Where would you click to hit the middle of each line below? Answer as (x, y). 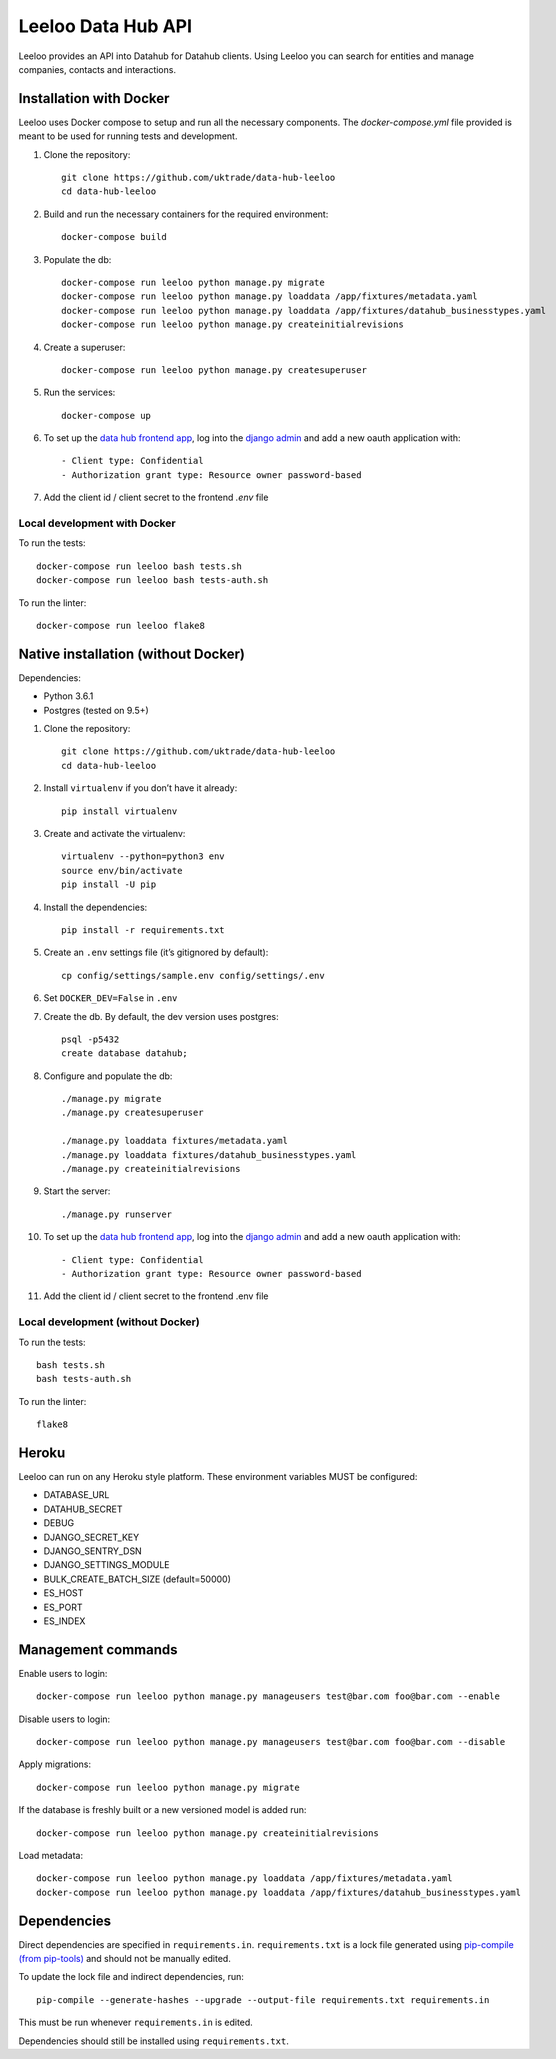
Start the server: (77, 1191)
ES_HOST (63, 1593)
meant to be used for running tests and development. (128, 136)
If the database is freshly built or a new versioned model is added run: (162, 1810)
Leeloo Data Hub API (105, 26)
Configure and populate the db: (108, 1076)
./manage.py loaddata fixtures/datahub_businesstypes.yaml (209, 1154)
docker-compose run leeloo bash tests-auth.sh (152, 580)
